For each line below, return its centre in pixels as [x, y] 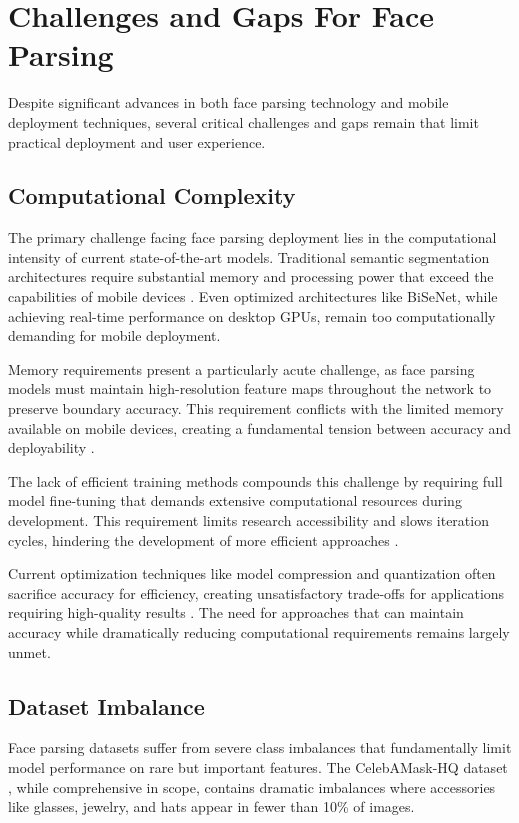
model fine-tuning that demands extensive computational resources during [235, 500]
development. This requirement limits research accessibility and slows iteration [248, 520]
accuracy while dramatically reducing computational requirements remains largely [259, 631]
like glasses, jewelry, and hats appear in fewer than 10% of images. [211, 806]
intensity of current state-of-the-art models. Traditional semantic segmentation [249, 256]
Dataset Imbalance [106, 705]
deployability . [51, 447]
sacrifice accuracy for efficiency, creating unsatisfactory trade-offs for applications [256, 592]
